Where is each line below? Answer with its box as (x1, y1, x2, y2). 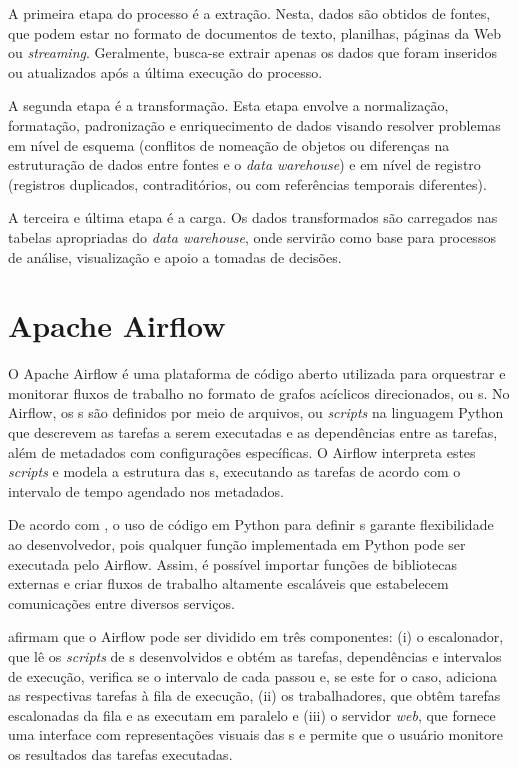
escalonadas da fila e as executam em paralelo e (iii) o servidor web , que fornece (8, 704, 496, 725)
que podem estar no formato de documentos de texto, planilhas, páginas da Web (8, 22, 502, 43)
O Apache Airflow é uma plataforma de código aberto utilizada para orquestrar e (8, 363, 506, 384)
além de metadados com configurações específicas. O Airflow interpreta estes (8, 441, 476, 462)
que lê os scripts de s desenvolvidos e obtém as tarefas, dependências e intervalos (8, 645, 502, 666)
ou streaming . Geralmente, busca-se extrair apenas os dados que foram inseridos (8, 42, 498, 63)
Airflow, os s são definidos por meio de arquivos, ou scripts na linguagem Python (8, 402, 504, 423)
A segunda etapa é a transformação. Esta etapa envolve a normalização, (8, 95, 449, 116)
